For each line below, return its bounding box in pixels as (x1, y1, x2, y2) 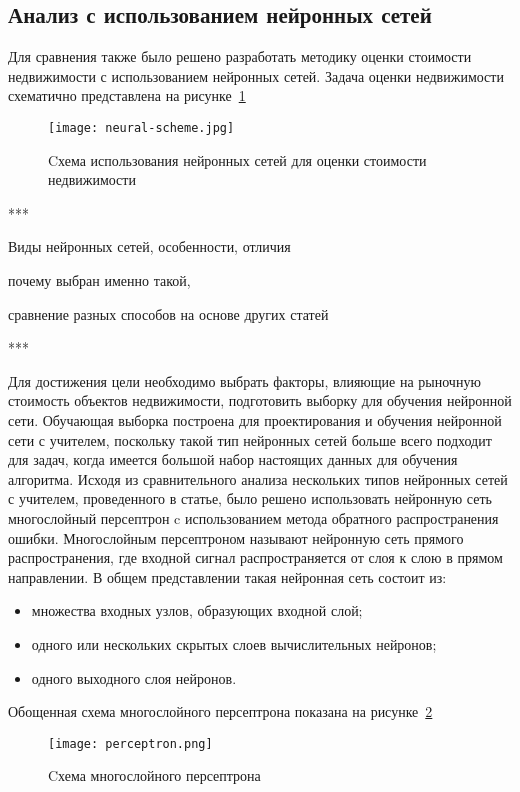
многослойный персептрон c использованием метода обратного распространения (8, 507, 499, 528)
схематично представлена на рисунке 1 (8, 85, 246, 106)
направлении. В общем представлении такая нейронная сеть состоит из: (8, 566, 447, 587)
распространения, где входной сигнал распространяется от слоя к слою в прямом (8, 547, 503, 568)
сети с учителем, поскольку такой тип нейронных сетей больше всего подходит (8, 429, 492, 450)
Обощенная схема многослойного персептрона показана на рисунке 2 (8, 701, 433, 722)
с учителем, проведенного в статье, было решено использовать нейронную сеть (8, 488, 492, 509)
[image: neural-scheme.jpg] (48, 120, 235, 135)
